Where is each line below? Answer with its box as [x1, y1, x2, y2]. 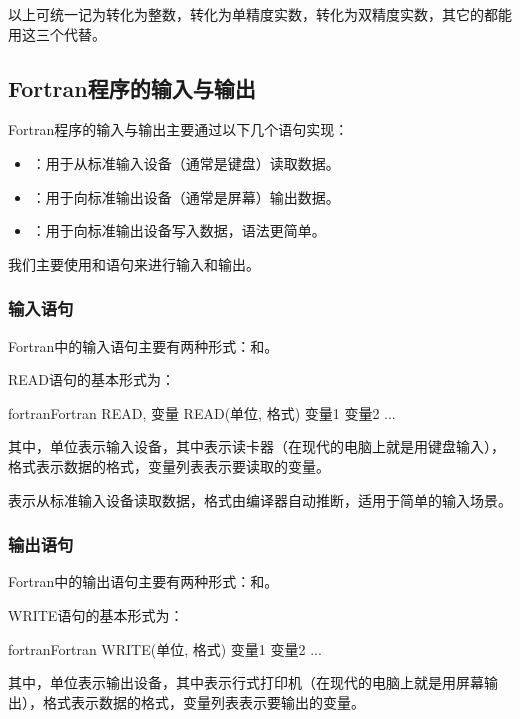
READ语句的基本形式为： [8, 369, 176, 390]
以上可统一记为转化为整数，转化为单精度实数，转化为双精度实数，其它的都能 [8, 4, 512, 24]
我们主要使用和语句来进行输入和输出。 [8, 253, 260, 274]
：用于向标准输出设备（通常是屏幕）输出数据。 [31, 186, 340, 207]
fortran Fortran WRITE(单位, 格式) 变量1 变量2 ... [8, 638, 322, 659]
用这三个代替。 [8, 23, 106, 44]
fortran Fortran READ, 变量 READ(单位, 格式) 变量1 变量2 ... [8, 402, 396, 423]
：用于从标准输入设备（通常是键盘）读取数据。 [31, 152, 340, 173]
